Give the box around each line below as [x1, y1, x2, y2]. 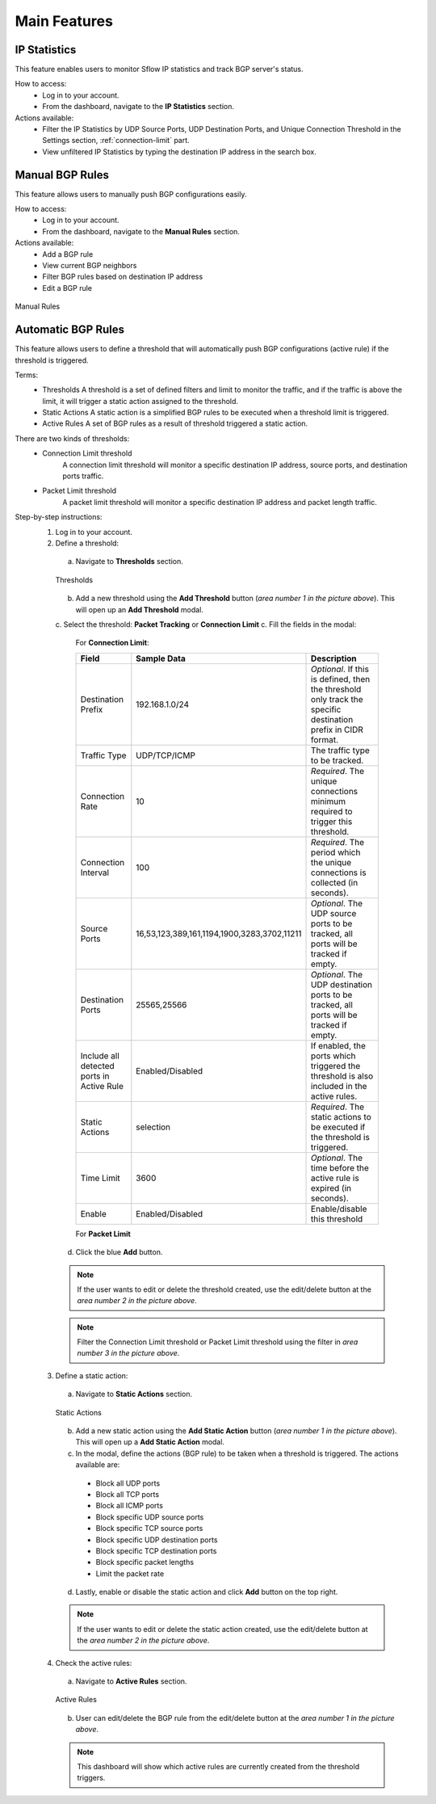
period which [311, 847, 361, 858]
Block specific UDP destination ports [95, 1535, 218, 1545]
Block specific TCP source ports [95, 1524, 203, 1533]
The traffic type [311, 744, 371, 755]
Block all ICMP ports [95, 1501, 163, 1511]
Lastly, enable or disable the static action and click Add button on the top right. [75, 1587, 338, 1597]
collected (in [311, 877, 358, 888]
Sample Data [136, 653, 186, 664]
